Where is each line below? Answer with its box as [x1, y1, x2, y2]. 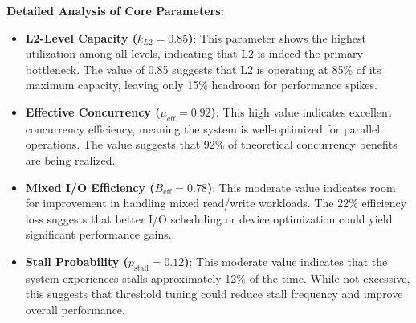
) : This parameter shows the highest [188, 29, 366, 46]
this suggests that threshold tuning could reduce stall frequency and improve [25, 285, 403, 302]
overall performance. [25, 301, 125, 317]
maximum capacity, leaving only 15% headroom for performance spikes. [25, 76, 377, 93]
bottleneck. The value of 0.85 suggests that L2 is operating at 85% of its [25, 60, 381, 77]
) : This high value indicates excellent [210, 103, 392, 120]
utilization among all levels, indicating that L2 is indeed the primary [25, 45, 363, 62]
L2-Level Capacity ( [25, 29, 137, 46]
